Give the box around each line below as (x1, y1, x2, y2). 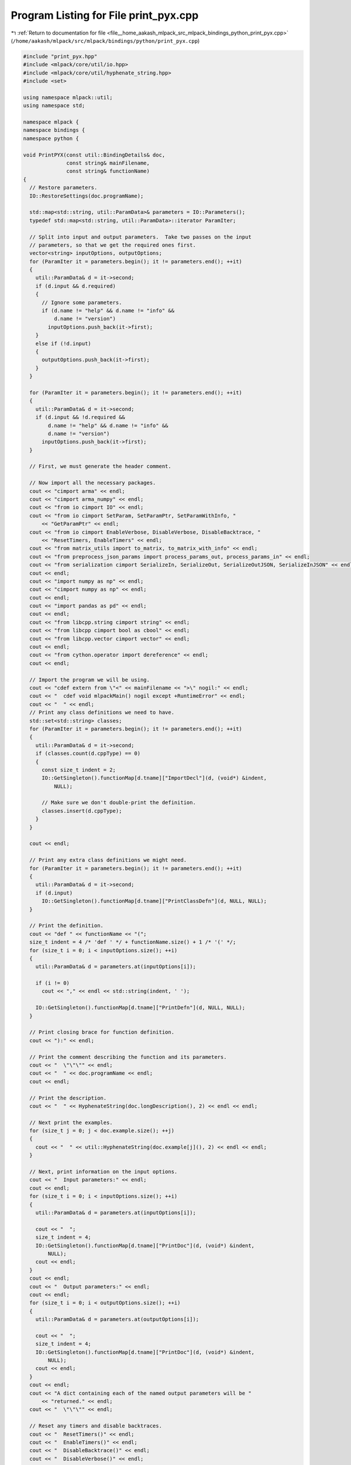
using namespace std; (23, 103, 85, 109)
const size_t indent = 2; (42, 766, 116, 773)
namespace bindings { (23, 127, 85, 134)
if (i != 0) (35, 980, 70, 987)
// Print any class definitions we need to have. (29, 709, 175, 716)
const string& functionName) (66, 168, 150, 175)
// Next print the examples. (29, 1119, 113, 1126)
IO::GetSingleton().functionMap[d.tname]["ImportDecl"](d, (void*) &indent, (42, 775, 267, 782)
